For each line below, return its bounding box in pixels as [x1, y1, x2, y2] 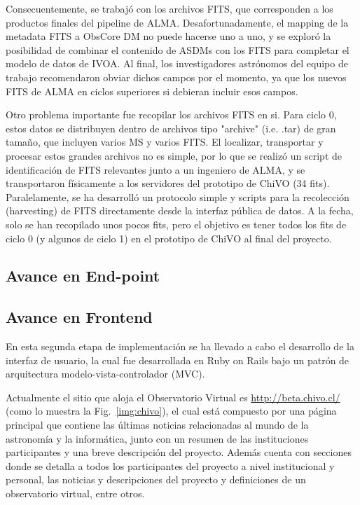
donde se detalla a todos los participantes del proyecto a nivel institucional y [6, 458, 335, 473]
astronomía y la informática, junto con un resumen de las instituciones [6, 431, 309, 445]
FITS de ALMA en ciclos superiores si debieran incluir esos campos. [6, 83, 298, 98]
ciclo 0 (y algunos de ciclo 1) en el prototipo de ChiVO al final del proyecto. [6, 230, 332, 245]
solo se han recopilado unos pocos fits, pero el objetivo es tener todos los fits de [6, 216, 347, 231]
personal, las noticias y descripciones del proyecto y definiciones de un [6, 472, 306, 487]
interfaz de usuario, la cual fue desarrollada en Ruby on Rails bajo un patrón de [6, 352, 349, 367]
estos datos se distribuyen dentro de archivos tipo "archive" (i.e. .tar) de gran [6, 120, 336, 135]
